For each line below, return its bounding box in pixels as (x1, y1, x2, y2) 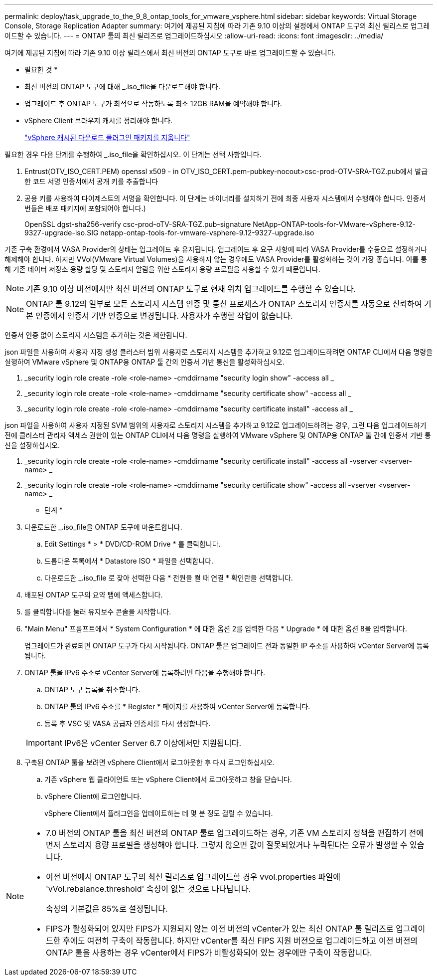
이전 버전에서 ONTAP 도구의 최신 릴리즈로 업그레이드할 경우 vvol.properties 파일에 (46, 872, 340, 882)
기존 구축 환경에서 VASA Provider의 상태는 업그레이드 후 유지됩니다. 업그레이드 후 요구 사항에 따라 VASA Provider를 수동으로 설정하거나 (4, 245, 428, 253)
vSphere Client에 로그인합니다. (44, 792, 142, 800)
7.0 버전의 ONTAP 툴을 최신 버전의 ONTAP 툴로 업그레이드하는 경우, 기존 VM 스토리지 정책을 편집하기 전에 (46, 828, 424, 838)
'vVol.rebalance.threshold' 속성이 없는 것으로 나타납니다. (46, 884, 251, 894)
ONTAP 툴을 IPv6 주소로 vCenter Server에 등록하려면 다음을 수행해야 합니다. (24, 668, 265, 677)
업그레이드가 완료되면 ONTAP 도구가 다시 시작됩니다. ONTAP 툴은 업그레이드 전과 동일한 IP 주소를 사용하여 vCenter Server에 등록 (24, 641, 430, 650)
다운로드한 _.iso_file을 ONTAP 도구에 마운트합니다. (24, 523, 182, 531)
